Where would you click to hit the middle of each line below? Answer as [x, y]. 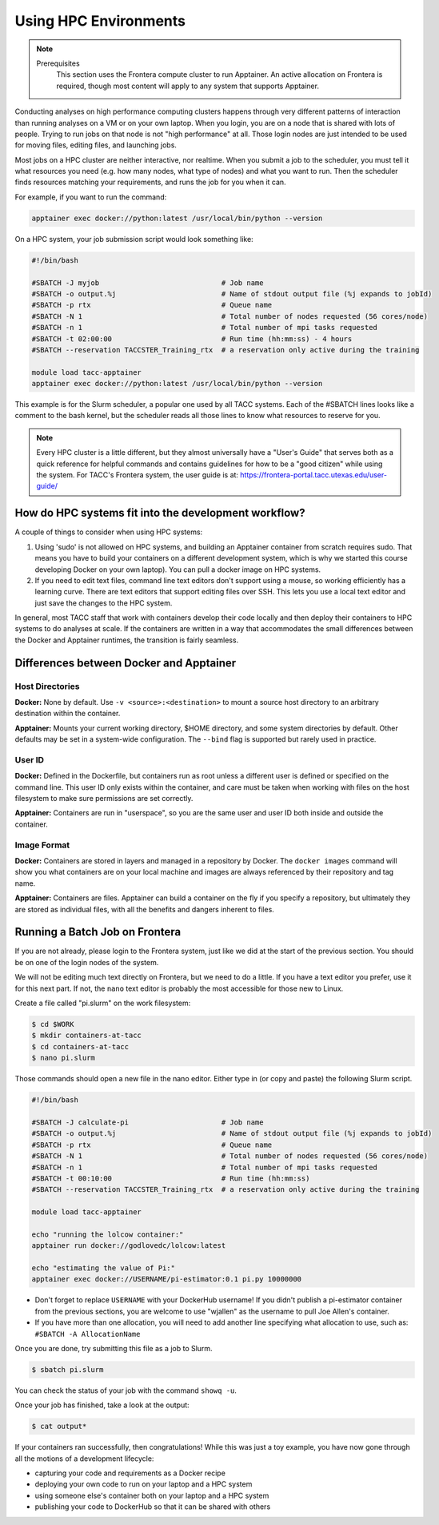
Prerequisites [58, 63]
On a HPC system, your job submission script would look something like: [134, 239]
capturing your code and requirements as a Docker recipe [130, 1473]
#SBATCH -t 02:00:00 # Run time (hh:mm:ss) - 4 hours [192, 339]
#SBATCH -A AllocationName [88, 1334]
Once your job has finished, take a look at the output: [102, 1405]
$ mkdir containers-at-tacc [86, 1036]
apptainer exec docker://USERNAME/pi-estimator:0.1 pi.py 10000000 [167, 1279]
